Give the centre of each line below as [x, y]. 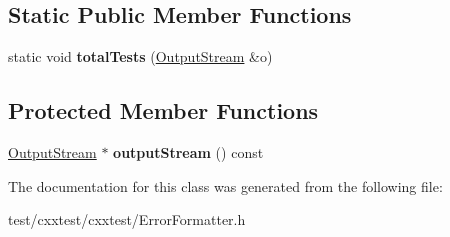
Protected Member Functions [163, 110]
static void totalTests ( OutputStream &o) [140, 56]
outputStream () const [188, 152]
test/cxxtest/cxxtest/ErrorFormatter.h [127, 219]
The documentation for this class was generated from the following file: [225, 185]
